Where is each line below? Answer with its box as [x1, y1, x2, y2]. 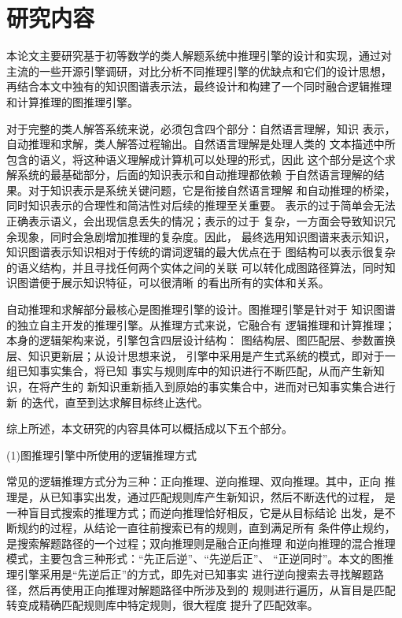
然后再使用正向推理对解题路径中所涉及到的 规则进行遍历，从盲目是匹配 [28, 581, 396, 598]
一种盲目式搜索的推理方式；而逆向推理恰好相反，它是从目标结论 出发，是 [6, 504, 385, 520]
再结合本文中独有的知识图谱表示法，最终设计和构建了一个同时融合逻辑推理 [6, 78, 392, 95]
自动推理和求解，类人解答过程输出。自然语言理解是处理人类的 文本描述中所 [6, 136, 396, 152]
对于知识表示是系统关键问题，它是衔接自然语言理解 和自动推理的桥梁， [28, 181, 396, 198]
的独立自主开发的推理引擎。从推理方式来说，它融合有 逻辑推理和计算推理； [6, 316, 396, 333]
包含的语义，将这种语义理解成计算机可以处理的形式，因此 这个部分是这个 [6, 151, 385, 167]
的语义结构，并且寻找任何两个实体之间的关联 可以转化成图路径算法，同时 [6, 259, 385, 275]
